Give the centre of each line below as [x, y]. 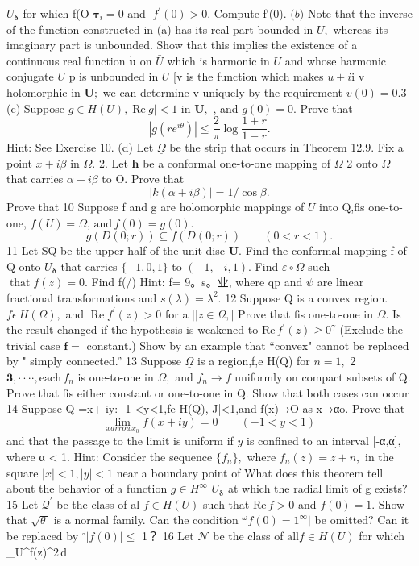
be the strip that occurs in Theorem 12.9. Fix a [286, 147]
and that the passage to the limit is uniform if [120, 441]
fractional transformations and [82, 297]
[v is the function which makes [249, 76]
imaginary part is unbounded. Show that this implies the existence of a [182, 45]
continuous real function [66, 60]
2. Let [113, 162]
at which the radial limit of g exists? [317, 488]
